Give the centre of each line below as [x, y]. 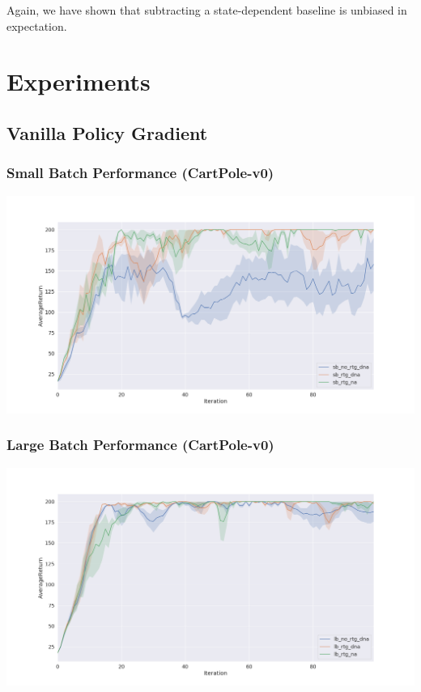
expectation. [37, 25]
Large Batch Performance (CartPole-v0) [140, 445]
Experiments [79, 81]
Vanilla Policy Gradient [107, 132]
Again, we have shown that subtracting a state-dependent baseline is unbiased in [207, 10]
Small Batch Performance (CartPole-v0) [140, 173]
